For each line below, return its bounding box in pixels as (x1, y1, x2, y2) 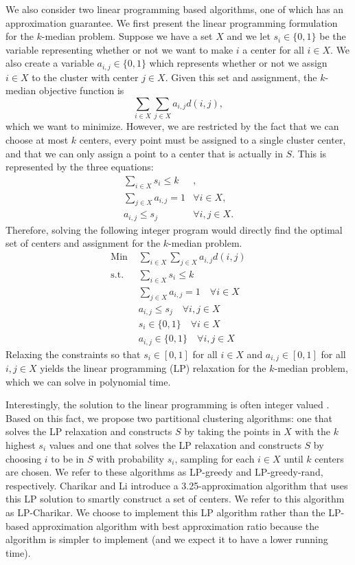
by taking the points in (184, 424, 281, 439)
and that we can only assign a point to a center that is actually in (5, 146, 283, 160)
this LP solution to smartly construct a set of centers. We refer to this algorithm (5, 491, 345, 506)
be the (319, 29, 346, 43)
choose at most (5, 132, 69, 146)
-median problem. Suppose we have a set (41, 29, 213, 43)
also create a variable (5, 56, 94, 70)
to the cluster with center (32, 69, 139, 84)
